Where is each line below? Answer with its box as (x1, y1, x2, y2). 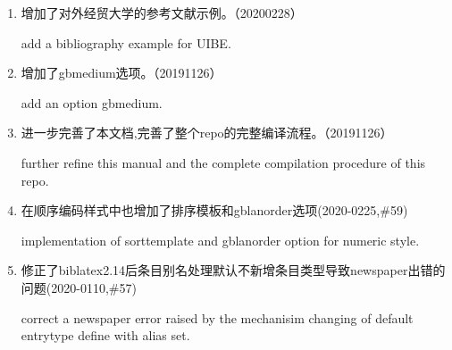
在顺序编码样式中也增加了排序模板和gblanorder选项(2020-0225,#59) (21, 201, 408, 220)
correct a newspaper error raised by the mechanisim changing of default (21, 308, 414, 327)
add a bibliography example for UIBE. (21, 33, 231, 52)
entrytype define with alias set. (21, 326, 190, 345)
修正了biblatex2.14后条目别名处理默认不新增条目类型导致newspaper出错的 (21, 261, 446, 279)
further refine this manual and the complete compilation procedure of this (21, 153, 426, 171)
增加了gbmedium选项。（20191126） (21, 63, 222, 82)
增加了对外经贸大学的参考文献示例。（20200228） (21, 4, 303, 21)
